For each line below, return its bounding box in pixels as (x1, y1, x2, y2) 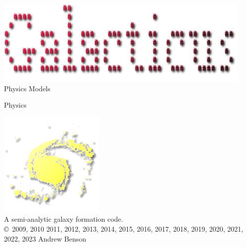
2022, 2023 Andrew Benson (4, 233, 86, 244)
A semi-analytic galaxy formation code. (4, 214, 123, 224)
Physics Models (4, 83, 50, 93)
